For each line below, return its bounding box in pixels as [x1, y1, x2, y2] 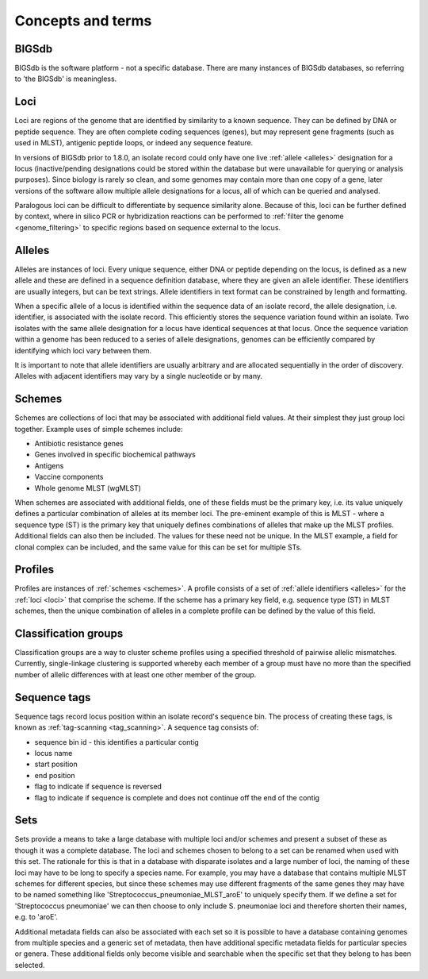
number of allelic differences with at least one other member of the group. [14, 669, 257, 679]
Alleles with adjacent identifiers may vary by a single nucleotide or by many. [14, 372, 263, 381]
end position [34, 770, 75, 780]
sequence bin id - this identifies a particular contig [34, 737, 200, 746]
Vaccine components [34, 472, 104, 482]
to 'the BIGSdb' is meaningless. [14, 74, 117, 83]
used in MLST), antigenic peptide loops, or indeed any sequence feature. [14, 138, 254, 148]
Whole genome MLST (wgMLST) [34, 483, 142, 492]
